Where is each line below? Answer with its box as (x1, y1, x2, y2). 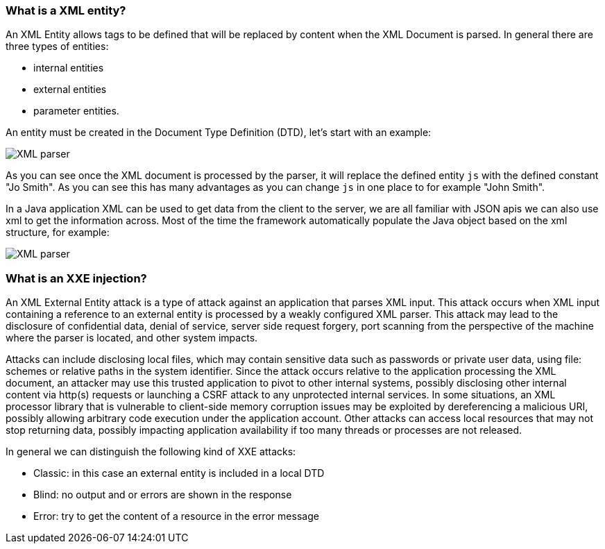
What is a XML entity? (6, 3, 126, 17)
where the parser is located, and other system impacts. (6, 332, 258, 344)
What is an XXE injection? (6, 271, 147, 285)
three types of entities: (6, 40, 109, 53)
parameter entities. (33, 105, 119, 117)
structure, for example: (6, 226, 110, 239)
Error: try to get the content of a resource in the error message (33, 510, 319, 523)
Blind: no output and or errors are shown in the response (33, 489, 292, 501)
